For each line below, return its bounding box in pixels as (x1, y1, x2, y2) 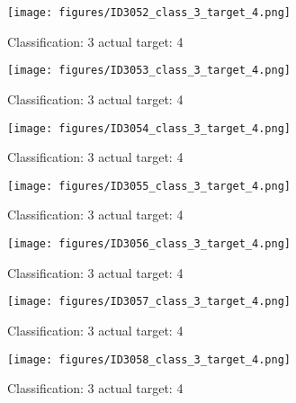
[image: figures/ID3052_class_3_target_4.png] (7, 6, 291, 19)
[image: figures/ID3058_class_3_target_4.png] (7, 353, 291, 366)
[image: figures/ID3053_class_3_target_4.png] (7, 64, 291, 77)
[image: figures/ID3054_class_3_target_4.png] (7, 121, 291, 135)
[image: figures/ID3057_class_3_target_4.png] (7, 295, 291, 309)
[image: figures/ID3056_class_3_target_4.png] (7, 237, 291, 250)
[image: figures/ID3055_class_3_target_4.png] (7, 179, 291, 193)
